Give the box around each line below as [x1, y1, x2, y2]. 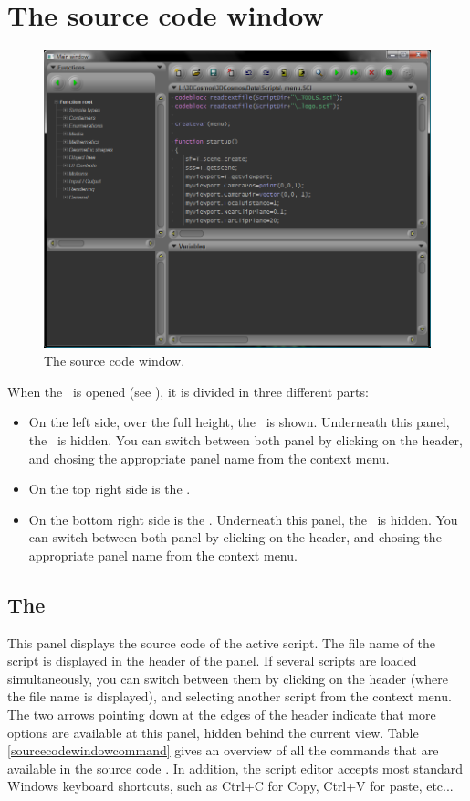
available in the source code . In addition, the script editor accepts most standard [7, 758, 464, 777]
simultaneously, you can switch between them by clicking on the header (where [7, 668, 448, 688]
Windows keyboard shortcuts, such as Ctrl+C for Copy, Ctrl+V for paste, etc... [7, 776, 454, 796]
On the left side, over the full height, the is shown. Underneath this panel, [28, 412, 450, 432]
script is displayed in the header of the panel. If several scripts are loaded [7, 651, 417, 670]
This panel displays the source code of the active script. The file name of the [7, 633, 436, 652]
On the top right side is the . [28, 479, 191, 498]
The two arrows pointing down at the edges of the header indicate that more [7, 705, 436, 724]
